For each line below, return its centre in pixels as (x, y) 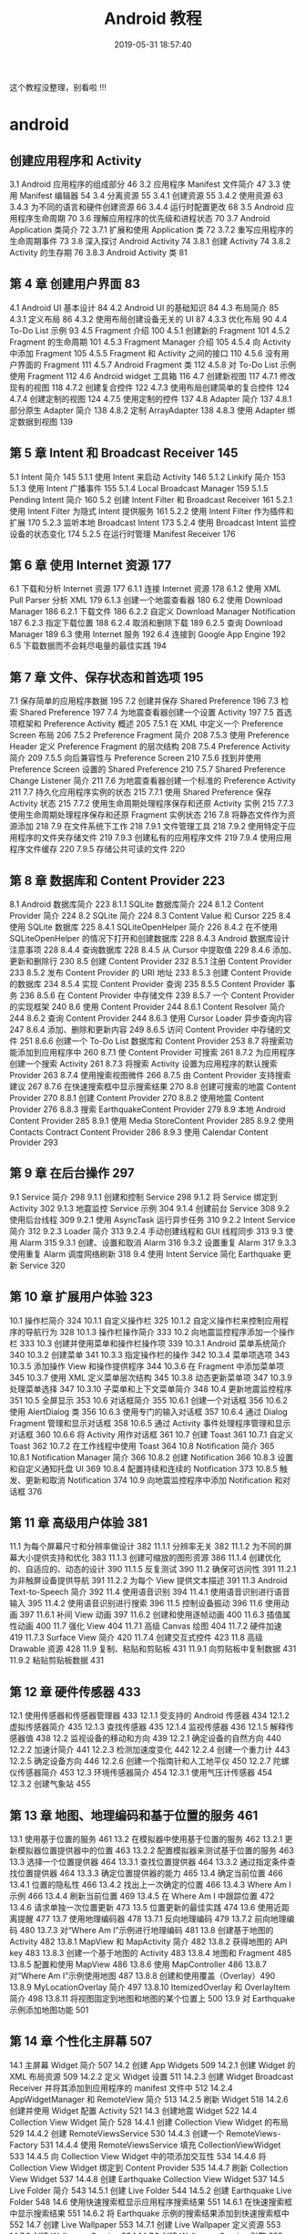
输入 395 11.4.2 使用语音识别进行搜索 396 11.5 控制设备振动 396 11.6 (136, 1603)
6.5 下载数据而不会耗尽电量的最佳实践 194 (88, 646)
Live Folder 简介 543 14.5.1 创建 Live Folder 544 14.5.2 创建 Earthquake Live (151, 2190)
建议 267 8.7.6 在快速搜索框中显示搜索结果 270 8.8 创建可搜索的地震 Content (153, 1086)
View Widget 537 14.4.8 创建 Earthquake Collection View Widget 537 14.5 (147, 2178)
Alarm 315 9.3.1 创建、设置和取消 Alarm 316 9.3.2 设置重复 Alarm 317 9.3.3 (158, 1242)
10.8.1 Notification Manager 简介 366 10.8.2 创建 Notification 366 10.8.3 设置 (152, 1457)
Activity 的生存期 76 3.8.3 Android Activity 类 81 (99, 252)
